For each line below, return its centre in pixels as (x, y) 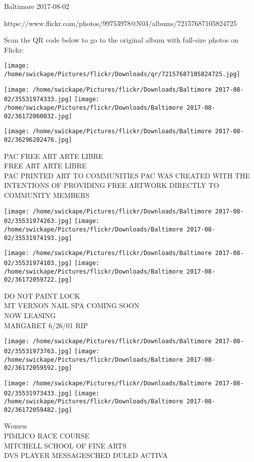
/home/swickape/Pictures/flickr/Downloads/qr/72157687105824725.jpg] (122, 74)
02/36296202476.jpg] (38, 140)
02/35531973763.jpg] (38, 351)
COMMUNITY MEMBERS (47, 195)
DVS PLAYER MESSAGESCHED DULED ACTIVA (86, 455)
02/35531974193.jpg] (38, 238)
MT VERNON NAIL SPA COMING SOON (72, 305)
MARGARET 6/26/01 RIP (46, 325)
